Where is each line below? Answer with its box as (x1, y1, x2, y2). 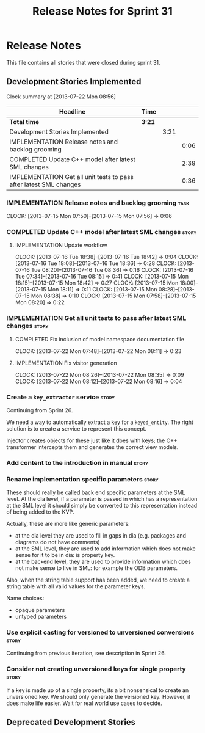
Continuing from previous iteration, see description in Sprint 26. (6, 649, 167, 657)
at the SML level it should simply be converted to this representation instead (6, 502, 198, 509)
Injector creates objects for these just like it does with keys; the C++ (6, 437, 178, 444)
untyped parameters (15, 613, 67, 621)
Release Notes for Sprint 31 (32, 4, 173, 18)
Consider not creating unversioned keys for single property (6, 665, 186, 673)
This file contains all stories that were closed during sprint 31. (6, 59, 160, 66)
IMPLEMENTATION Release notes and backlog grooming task (6, 199, 190, 207)
